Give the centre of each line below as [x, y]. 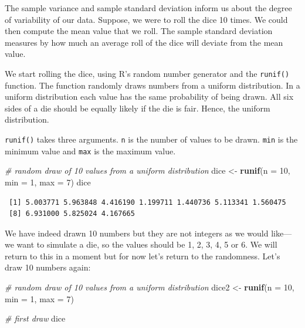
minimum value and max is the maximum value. [90, 151]
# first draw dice [35, 318]
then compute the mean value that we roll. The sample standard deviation [139, 31]
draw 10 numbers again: [48, 267]
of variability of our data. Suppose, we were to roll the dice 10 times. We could [146, 19]
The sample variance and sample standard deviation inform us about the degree [148, 8]
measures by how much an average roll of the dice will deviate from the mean [144, 42]
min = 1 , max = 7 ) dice [48, 182]
